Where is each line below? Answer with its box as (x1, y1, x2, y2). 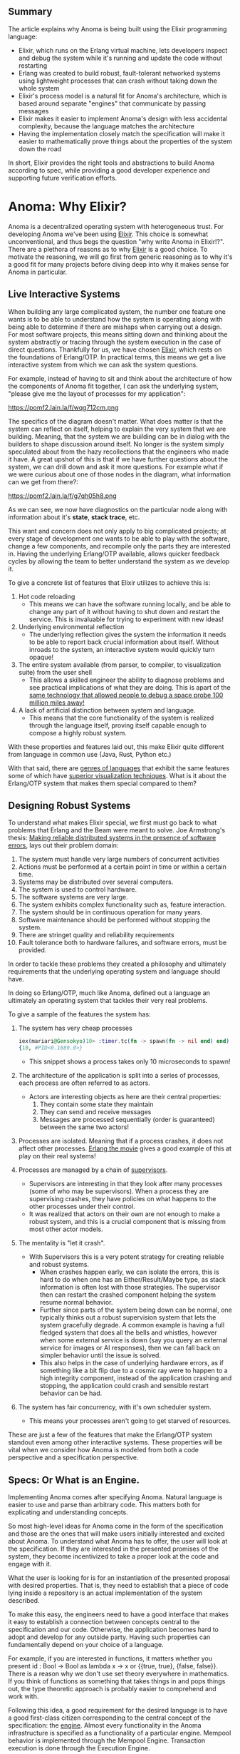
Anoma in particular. (8, 267, 67, 276)
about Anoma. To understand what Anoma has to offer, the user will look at (8, 1536, 228, 1545)
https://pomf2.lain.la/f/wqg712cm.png (8, 403, 119, 412)
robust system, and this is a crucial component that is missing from (28, 1218, 226, 1226)
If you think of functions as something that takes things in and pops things (8, 1676, 226, 1686)
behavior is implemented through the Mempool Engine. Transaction (8, 1736, 206, 1745)
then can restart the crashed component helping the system (39, 1290, 216, 1299)
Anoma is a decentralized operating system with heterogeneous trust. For (8, 222, 224, 230)
